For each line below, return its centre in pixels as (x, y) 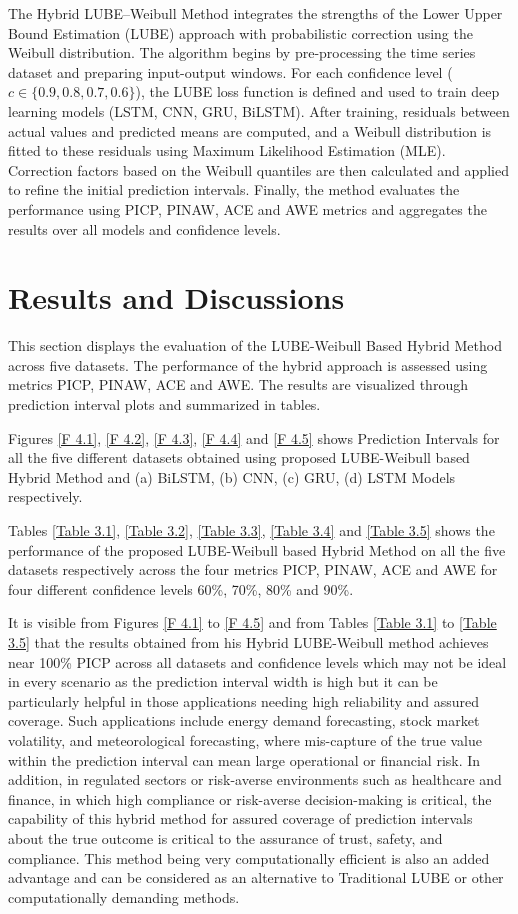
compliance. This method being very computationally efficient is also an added (249, 857)
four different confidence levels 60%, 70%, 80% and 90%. (181, 588)
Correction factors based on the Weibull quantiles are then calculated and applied (258, 169)
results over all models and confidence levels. (144, 228)
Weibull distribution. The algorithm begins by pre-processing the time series (242, 52)
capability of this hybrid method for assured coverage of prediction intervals (240, 818)
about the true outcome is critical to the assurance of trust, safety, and (225, 837)
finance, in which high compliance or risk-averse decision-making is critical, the (250, 798)
